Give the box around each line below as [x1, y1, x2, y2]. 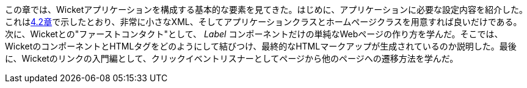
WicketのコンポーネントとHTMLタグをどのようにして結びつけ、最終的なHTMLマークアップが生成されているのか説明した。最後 [5, 41, 517, 51]
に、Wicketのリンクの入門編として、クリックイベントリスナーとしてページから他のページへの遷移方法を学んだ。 [5, 53, 459, 64]
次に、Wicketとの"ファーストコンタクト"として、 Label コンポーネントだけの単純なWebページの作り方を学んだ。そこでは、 [5, 29, 503, 39]
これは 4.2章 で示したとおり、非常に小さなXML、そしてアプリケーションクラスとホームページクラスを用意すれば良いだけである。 [5, 16, 522, 27]
